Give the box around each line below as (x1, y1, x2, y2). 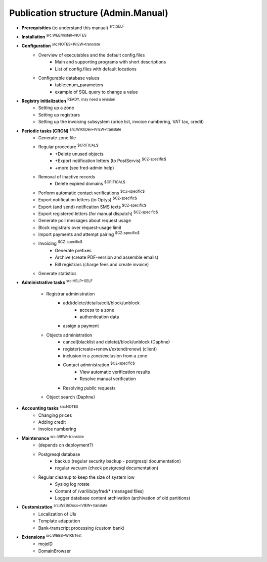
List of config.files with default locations (55, 66, 137, 72)
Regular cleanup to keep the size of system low (38, 474, 135, 480)
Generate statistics (38, 271, 77, 277)
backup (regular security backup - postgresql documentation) (55, 458, 181, 464)
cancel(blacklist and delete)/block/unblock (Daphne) (63, 339, 170, 345)
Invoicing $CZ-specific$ (38, 239, 83, 246)
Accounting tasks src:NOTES (21, 404, 79, 411)
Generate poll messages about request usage (38, 218, 131, 224)
